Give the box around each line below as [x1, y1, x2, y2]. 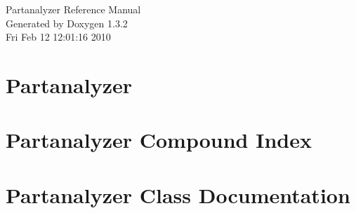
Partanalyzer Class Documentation [6, 180, 350, 209]
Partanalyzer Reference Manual [6, 2, 141, 16]
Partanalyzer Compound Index [6, 125, 312, 154]
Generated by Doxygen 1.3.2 [6, 15, 128, 30]
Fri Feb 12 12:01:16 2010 [6, 29, 111, 44]
